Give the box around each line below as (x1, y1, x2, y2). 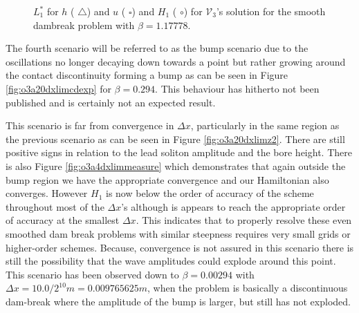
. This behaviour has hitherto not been (155, 81, 320, 95)
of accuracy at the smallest (6, 213, 120, 227)
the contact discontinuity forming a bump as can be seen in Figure (6, 68, 288, 82)
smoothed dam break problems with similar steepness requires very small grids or (6, 226, 351, 240)
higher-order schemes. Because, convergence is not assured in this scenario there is (6, 240, 354, 254)
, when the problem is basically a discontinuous (147, 281, 348, 295)
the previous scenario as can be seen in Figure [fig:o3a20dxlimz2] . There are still (6, 131, 345, 146)
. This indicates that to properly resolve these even (136, 213, 352, 227)
